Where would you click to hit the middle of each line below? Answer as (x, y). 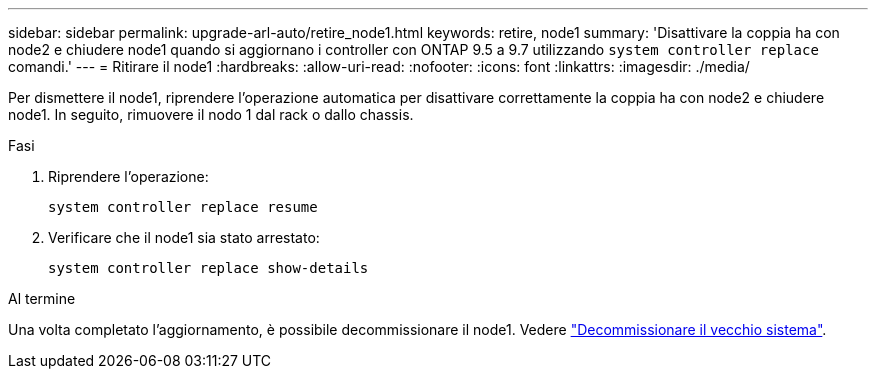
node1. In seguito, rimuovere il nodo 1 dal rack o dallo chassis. (211, 114)
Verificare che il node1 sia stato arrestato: (184, 237)
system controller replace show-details (208, 268)
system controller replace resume (183, 207)
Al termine (42, 298)
